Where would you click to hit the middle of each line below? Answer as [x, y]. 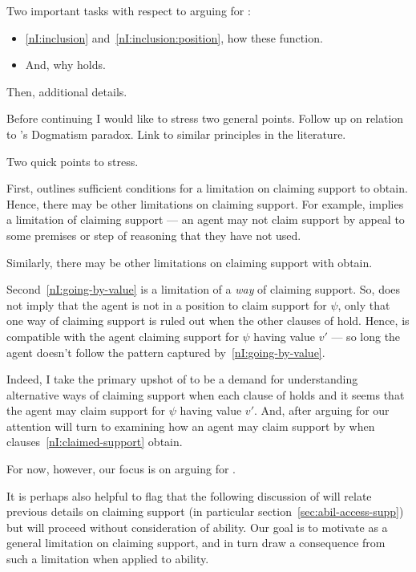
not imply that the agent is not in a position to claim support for [167, 304]
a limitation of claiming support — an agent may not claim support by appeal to [206, 219]
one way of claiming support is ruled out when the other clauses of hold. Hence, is [208, 320]
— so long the [366, 336]
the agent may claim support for [86, 410]
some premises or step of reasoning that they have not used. [154, 235]
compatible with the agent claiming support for [123, 336]
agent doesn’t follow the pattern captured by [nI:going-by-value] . [166, 352]
